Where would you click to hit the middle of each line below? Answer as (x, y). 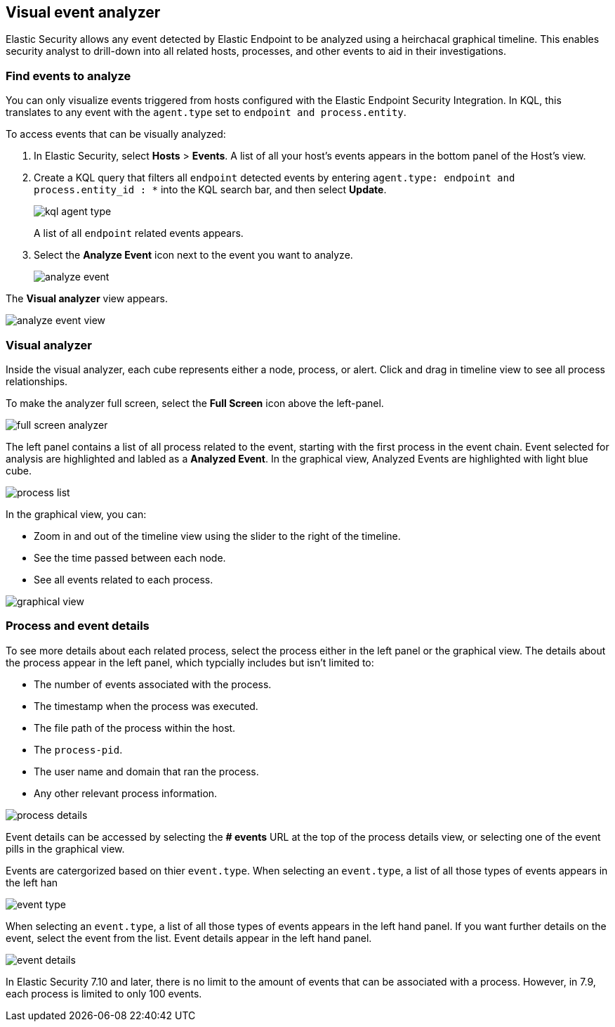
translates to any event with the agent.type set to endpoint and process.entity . (206, 112)
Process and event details (78, 626)
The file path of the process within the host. (135, 728)
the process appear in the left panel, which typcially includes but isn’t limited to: (190, 662)
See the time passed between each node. (130, 557)
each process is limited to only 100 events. (104, 993)
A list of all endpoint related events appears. (139, 233)
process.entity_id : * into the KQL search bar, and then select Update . (210, 190)
